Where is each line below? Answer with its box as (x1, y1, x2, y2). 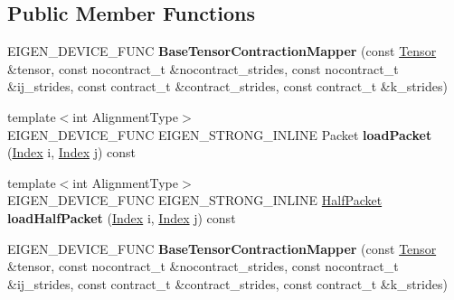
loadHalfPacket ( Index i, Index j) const (7, 208, 236, 227)
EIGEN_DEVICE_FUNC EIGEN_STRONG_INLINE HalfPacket (7, 191, 383, 210)
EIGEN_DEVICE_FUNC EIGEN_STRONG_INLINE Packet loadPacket (7, 125, 432, 144)
